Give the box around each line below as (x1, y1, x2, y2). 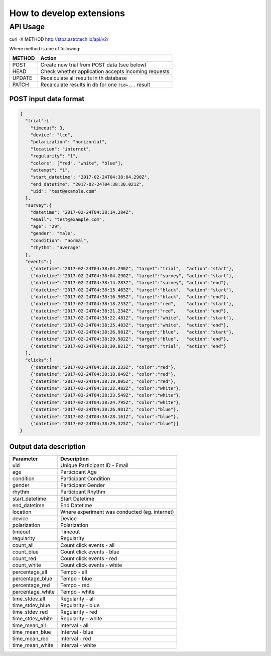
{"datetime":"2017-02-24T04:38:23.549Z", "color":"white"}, (30, 392, 182, 398)
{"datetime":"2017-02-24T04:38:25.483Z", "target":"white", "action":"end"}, (30, 322, 229, 328)
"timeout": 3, (30, 125, 65, 131)
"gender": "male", (30, 230, 76, 236)
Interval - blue (60, 628, 94, 635)
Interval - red (60, 635, 91, 642)
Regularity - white (60, 615, 102, 622)
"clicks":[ (25, 357, 52, 363)
